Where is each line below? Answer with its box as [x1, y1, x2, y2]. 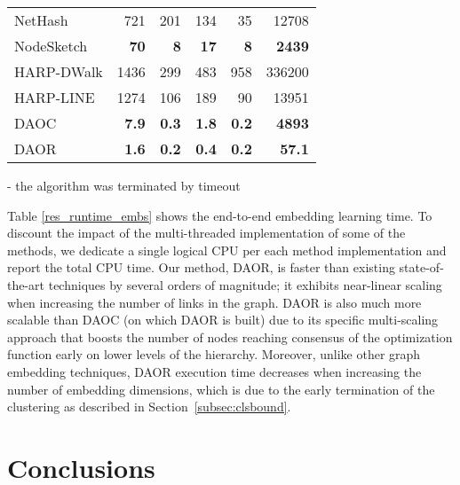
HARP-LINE [14, 87, 95, 107]
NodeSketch [14, 35, 88, 56]
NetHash [14, 10, 68, 30]
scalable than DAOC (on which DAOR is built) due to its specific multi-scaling [7, 310, 439, 329]
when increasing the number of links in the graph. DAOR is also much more [7, 293, 422, 311]
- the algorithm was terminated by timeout [7, 176, 241, 194]
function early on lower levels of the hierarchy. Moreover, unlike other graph [7, 345, 421, 364]
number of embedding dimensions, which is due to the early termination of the [7, 379, 435, 398]
